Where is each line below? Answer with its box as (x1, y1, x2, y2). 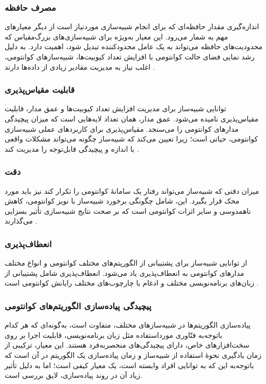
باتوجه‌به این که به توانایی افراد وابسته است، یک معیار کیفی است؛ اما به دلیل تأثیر (5, 359, 254, 370)
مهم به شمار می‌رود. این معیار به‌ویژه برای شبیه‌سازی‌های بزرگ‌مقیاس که (5, 31, 228, 42)
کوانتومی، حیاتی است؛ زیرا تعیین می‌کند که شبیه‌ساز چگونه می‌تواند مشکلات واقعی (5, 133, 258, 144)
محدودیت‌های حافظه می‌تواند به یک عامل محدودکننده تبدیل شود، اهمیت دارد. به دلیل (5, 41, 263, 52)
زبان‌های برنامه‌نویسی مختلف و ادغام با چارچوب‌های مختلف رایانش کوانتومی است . (5, 277, 259, 288)
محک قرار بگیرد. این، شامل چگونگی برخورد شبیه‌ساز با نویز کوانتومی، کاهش (5, 195, 239, 206)
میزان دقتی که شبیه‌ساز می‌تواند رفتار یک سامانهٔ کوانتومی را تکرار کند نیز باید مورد (5, 185, 259, 196)
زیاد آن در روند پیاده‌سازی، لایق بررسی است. (5, 370, 142, 380)
